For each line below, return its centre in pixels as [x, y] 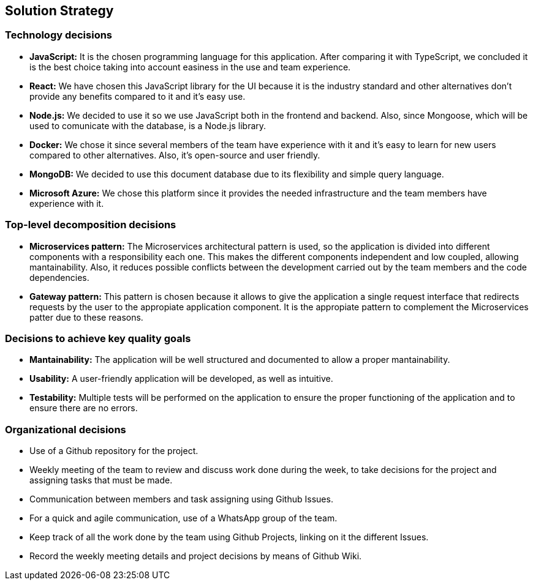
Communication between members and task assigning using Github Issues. [181, 499]
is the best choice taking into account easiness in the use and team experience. [190, 67]
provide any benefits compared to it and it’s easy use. [138, 96]
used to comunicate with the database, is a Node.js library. [148, 125]
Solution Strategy [59, 11]
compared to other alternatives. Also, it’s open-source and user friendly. [175, 155]
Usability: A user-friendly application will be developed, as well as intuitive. [181, 379]
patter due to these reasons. [86, 317]
